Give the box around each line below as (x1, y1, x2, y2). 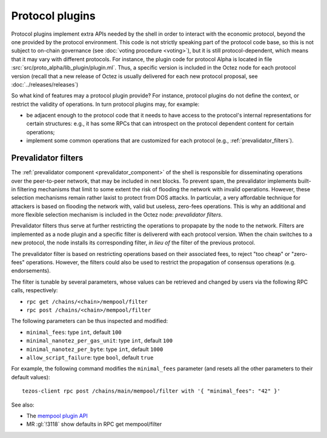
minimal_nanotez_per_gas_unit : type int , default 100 (26, 337, 173, 344)
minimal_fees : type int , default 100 (26, 328, 122, 336)
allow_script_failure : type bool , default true (26, 354, 154, 361)
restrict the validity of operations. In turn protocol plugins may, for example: (11, 100, 200, 108)
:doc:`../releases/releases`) (11, 80, 79, 88)
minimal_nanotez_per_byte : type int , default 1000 (26, 345, 163, 353)
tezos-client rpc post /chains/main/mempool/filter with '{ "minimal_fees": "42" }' (22, 388, 281, 394)
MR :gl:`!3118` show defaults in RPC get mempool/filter (26, 420, 162, 428)
